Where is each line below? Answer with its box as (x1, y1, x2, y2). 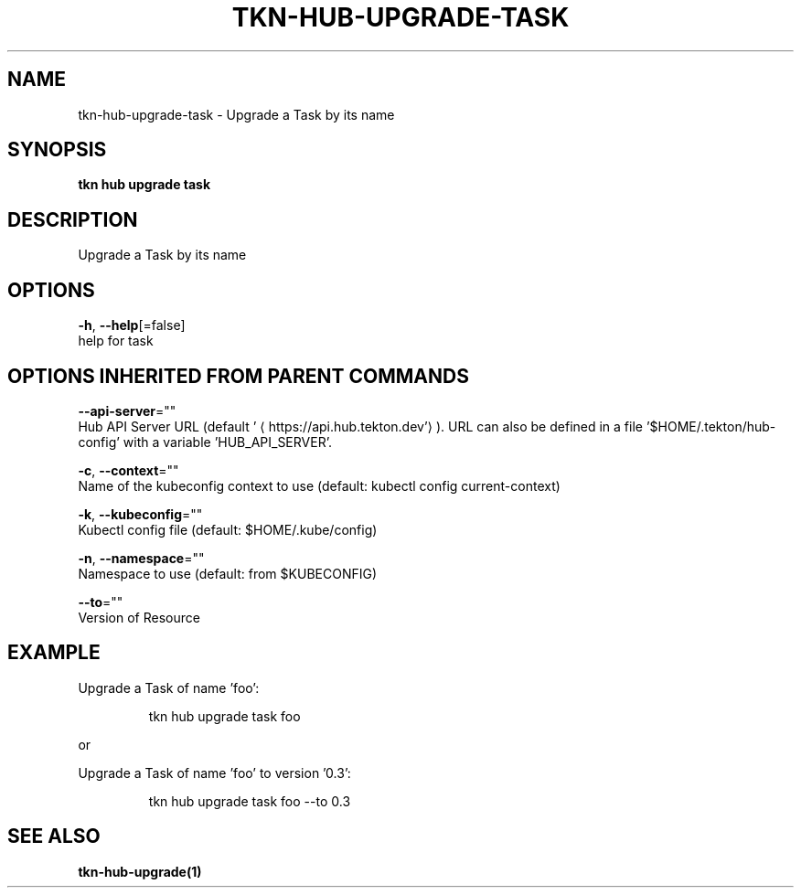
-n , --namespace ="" (78, 549, 205, 566)
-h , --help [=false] (78, 317, 186, 334)
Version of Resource (78, 609, 200, 625)
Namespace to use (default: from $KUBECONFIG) (78, 565, 378, 581)
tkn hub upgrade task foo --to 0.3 (148, 793, 351, 809)
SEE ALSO (7, 825, 101, 848)
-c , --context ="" (78, 462, 179, 478)
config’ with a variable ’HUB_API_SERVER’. (78, 433, 332, 450)
